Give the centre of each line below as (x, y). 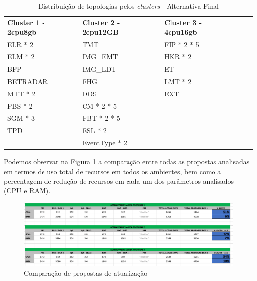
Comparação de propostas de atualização (86, 273)
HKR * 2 (178, 57)
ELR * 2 (20, 44)
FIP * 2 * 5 (182, 44)
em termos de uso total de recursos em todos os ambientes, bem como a (113, 171)
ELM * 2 (21, 57)
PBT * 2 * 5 (101, 118)
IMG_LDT (99, 69)
